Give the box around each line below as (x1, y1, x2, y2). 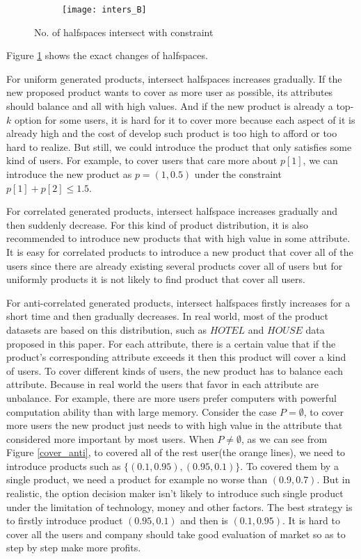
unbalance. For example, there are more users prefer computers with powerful (6, 390, 337, 405)
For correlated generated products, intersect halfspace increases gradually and (6, 204, 338, 218)
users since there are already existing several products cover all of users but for (6, 258, 343, 273)
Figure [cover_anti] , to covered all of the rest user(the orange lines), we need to (6, 445, 346, 460)
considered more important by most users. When (6, 431, 214, 446)
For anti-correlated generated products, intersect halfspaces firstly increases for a (6, 295, 351, 309)
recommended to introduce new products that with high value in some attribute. (6, 231, 351, 245)
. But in (316, 472, 351, 487)
